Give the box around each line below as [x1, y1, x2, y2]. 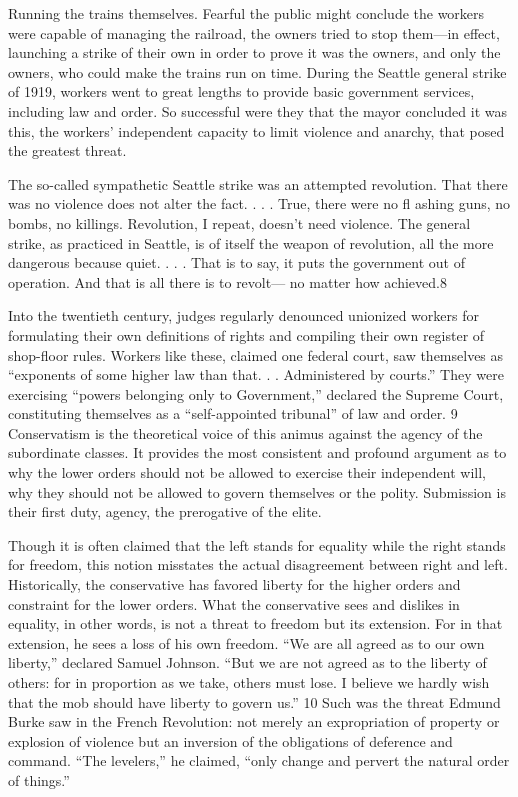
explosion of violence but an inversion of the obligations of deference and [8, 730, 453, 751]
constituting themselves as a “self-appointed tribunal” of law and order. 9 [8, 403, 458, 424]
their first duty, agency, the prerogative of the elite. [8, 501, 322, 522]
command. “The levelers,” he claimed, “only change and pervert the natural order [8, 750, 510, 771]
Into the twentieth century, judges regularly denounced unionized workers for [8, 305, 479, 326]
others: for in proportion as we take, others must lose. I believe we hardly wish [8, 672, 490, 692]
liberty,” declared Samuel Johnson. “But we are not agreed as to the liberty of [8, 652, 487, 673]
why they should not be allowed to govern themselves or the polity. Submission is [8, 481, 506, 502]
